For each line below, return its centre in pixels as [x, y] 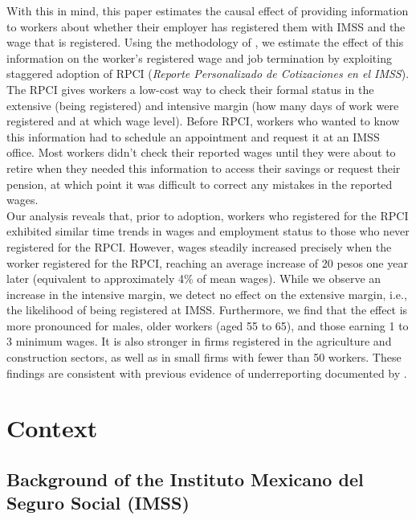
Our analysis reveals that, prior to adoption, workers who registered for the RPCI [208, 215]
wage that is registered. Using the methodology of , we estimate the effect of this [205, 42]
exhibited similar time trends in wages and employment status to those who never [208, 231]
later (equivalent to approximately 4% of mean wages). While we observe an [194, 278]
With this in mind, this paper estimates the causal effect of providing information [208, 10]
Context [52, 428]
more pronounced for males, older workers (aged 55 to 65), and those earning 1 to [208, 325]
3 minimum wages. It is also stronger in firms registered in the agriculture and [199, 341]
